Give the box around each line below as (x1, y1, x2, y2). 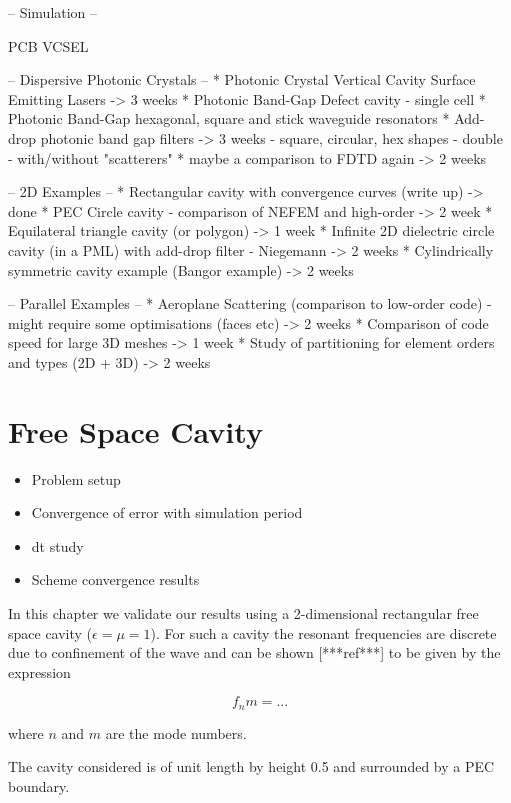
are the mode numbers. (105, 722, 247, 743)
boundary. (8, 776, 70, 797)
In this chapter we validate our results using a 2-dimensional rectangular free (8, 603, 479, 623)
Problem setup (31, 468, 121, 489)
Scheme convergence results (31, 569, 200, 590)
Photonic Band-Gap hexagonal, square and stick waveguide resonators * (8, 108, 450, 129)
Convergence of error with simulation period (31, 502, 303, 523)
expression (8, 661, 71, 682)
